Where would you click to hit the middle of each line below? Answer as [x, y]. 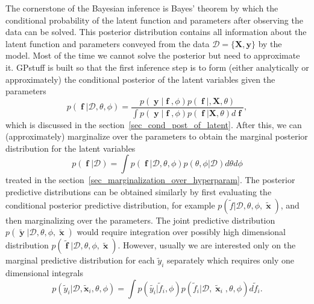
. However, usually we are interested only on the [207, 245]
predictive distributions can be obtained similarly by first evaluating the [139, 192]
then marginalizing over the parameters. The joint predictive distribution [140, 220]
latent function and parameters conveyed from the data [108, 43]
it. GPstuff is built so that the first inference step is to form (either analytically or [157, 67]
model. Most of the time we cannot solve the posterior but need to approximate [153, 55]
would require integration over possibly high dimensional [181, 232]
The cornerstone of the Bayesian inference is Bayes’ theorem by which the [142, 8]
